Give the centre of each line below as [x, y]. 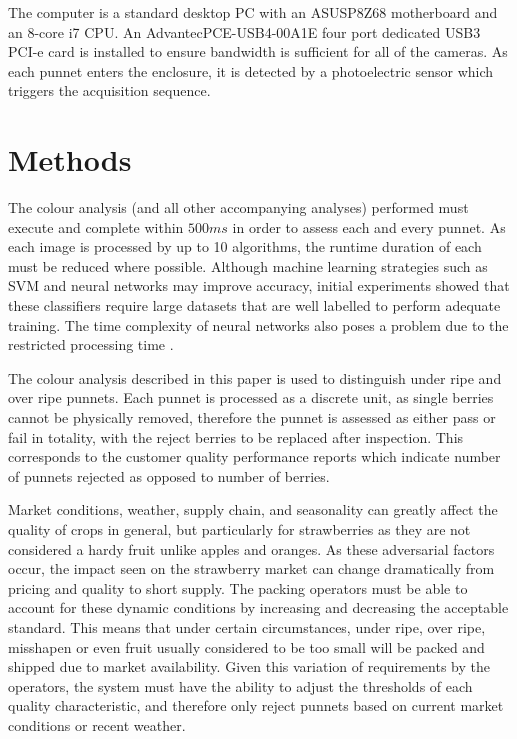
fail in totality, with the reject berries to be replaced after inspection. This [236, 436]
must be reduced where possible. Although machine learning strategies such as [248, 265]
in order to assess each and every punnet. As [369, 226]
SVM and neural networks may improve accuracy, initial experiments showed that [259, 285]
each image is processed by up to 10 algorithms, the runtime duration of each [245, 246]
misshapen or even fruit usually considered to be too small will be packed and [246, 646]
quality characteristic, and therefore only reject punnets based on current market [256, 705]
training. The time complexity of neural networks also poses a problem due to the [258, 324]
